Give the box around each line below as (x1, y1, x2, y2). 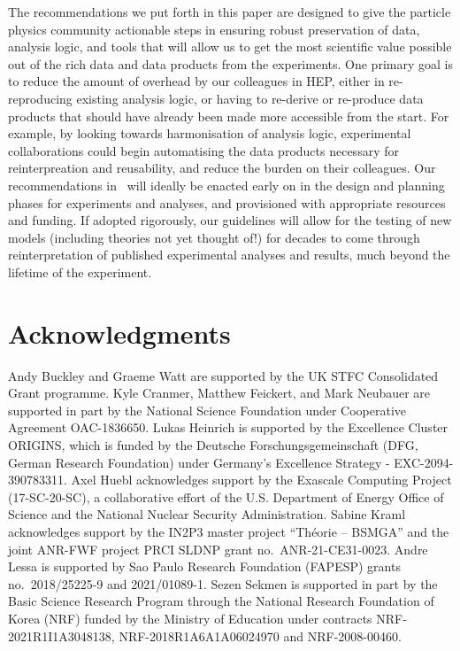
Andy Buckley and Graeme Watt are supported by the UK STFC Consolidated (8, 366, 439, 384)
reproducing (8, 89, 73, 107)
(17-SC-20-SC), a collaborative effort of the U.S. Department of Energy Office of (8, 487, 444, 506)
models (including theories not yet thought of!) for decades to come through (8, 228, 420, 246)
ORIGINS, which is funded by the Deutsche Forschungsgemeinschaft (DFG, (8, 436, 418, 453)
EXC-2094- (394, 453, 454, 471)
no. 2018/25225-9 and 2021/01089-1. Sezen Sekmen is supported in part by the (8, 574, 438, 593)
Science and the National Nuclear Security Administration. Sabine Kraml (8, 505, 406, 523)
